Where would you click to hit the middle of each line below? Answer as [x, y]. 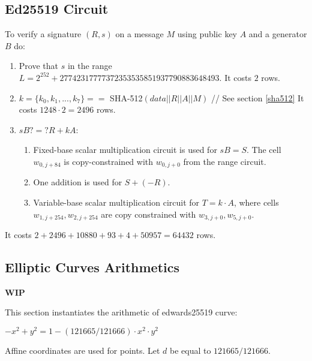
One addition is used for [78, 182]
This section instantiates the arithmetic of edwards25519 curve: [121, 312]
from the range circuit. [225, 161]
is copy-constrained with [109, 161]
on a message [139, 34]
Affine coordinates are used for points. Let [82, 351]
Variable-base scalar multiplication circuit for [116, 202]
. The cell [264, 150]
